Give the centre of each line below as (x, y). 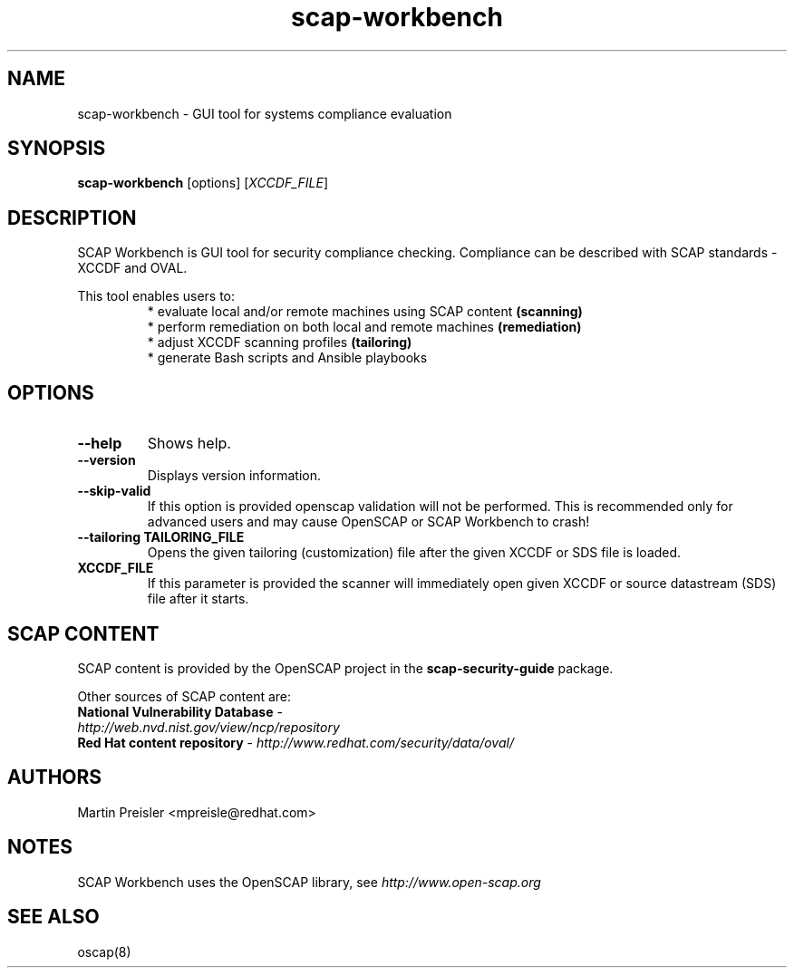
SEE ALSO (53, 917)
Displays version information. (234, 476)
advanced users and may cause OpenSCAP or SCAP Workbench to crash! (368, 522)
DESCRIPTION (72, 217)
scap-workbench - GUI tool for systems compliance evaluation (265, 113)
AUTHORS (55, 777)
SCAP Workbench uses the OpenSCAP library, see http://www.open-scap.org (309, 882)
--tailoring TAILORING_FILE (161, 537)
